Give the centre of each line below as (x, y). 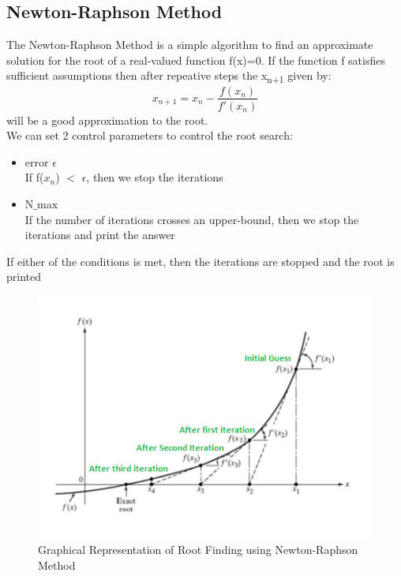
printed (24, 277)
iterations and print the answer (100, 235)
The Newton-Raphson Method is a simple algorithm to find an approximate (190, 45)
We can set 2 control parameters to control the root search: (150, 135)
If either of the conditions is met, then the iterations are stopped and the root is (200, 261)
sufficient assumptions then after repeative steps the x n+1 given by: (169, 77)
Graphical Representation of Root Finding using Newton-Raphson (198, 550)
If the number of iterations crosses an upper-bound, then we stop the (192, 219)
